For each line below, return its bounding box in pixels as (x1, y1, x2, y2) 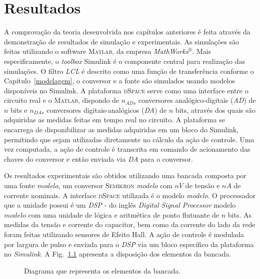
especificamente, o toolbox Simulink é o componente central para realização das (4, 55, 245, 66)
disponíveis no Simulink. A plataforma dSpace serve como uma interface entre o (4, 85, 248, 95)
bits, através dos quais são (175, 104, 255, 115)
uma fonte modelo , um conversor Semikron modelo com (4, 180, 172, 191)
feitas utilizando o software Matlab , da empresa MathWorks (4, 46, 188, 56)
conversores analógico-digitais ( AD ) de (138, 95, 256, 105)
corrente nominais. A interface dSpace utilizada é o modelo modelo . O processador (4, 190, 255, 200)
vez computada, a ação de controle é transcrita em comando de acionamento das (4, 144, 250, 154)
